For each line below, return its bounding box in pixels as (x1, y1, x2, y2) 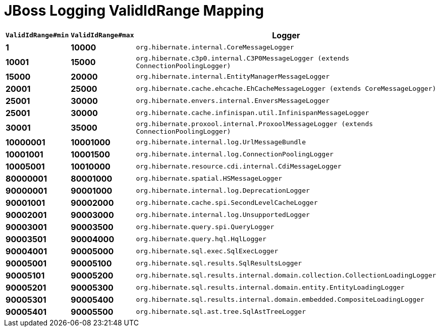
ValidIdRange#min (6, 31, 69, 39)
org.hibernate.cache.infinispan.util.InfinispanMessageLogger (136, 109, 369, 117)
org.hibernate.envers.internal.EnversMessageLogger (136, 97, 329, 105)
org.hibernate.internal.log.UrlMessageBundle (136, 138, 306, 146)
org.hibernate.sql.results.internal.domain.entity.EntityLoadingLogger (136, 284, 405, 292)
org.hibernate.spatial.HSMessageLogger (136, 175, 283, 183)
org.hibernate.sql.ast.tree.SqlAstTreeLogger (136, 308, 306, 316)
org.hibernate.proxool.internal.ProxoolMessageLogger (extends (136, 120, 373, 128)
